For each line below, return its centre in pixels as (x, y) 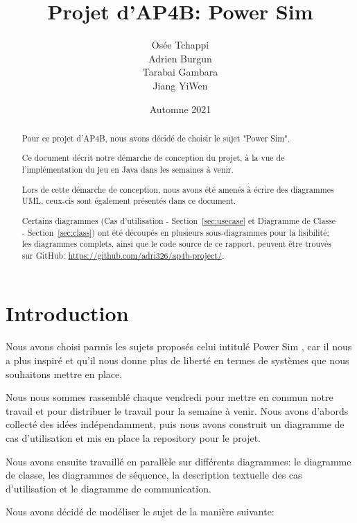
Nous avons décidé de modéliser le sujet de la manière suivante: (140, 512)
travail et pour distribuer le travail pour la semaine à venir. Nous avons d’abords (177, 410)
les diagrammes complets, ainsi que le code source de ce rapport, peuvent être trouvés (176, 244)
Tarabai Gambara (180, 72)
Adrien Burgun (180, 58)
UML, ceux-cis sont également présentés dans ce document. (129, 201)
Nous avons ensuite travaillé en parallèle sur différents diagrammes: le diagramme (178, 461)
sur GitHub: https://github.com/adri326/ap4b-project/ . (123, 255)
